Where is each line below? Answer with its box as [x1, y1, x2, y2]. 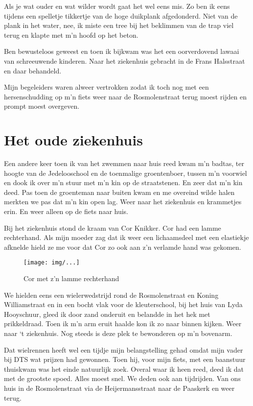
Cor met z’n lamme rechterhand [23, 273, 119, 284]
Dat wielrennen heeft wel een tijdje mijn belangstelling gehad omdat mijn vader [4, 344, 243, 355]
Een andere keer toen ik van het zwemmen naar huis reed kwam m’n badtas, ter [4, 158, 244, 168]
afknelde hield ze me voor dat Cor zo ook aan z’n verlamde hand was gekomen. [4, 241, 241, 252]
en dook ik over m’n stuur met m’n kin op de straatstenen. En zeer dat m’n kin [4, 177, 243, 188]
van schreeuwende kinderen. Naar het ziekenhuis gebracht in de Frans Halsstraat [4, 55, 245, 66]
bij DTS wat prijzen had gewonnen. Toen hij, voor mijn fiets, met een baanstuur [4, 354, 246, 364]
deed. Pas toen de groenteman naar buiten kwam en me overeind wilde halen [4, 187, 235, 197]
